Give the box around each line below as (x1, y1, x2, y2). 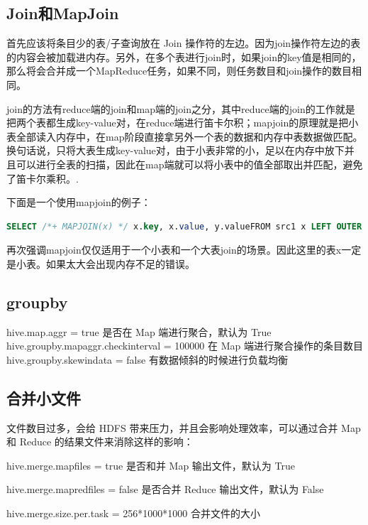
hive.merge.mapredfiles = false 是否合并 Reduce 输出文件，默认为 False (6, 482, 324, 497)
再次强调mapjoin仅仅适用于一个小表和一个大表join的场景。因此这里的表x (6, 242, 342, 257)
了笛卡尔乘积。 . (6, 171, 79, 185)
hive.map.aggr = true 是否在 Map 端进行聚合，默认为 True (6, 324, 272, 339)
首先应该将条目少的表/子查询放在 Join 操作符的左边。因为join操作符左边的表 (6, 36, 361, 50)
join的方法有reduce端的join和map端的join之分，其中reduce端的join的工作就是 (6, 101, 355, 116)
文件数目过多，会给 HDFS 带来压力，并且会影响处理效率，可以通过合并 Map (6, 420, 361, 435)
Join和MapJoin (6, 2, 119, 24)
